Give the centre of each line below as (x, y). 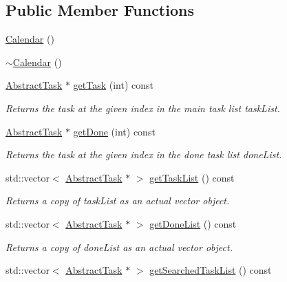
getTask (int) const (114, 85)
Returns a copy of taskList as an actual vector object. (118, 200)
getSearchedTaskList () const (211, 270)
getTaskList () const (192, 177)
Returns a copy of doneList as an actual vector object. (119, 247)
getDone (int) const (114, 131)
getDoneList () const (193, 223)
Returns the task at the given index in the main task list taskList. (143, 108)
